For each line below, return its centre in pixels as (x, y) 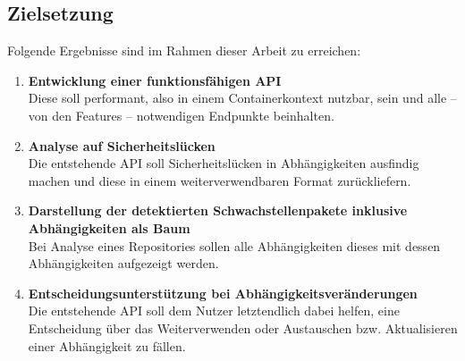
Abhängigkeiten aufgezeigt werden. (123, 263)
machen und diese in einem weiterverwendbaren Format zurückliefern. (220, 180)
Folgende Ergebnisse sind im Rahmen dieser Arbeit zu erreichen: (184, 50)
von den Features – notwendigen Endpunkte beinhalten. (181, 115)
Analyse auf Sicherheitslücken (122, 145)
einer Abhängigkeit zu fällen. (107, 345)
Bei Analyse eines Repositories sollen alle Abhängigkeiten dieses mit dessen (234, 245)
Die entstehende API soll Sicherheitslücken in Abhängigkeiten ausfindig (224, 163)
